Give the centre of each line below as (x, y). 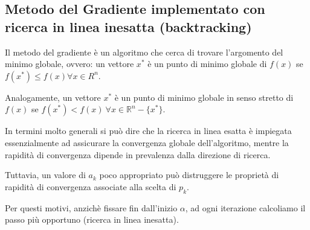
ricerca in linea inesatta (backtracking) (128, 26)
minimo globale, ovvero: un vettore (69, 64)
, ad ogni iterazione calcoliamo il (245, 207)
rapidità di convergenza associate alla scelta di (91, 186)
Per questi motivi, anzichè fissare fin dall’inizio (91, 207)
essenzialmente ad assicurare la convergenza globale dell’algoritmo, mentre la (147, 142)
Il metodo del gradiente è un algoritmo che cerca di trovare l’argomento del (144, 52)
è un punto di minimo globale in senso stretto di (204, 97)
